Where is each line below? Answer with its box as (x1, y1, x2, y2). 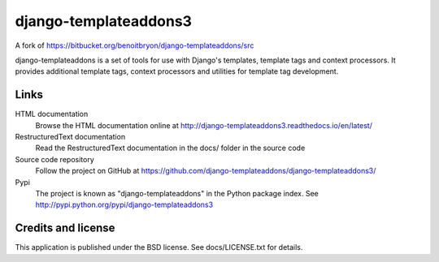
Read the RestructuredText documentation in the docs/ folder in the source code (35, 143, 306, 153)
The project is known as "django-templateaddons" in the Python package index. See (35, 188, 319, 198)
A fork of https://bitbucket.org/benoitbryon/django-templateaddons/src (15, 41, 254, 50)
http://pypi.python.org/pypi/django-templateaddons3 (35, 200, 214, 210)
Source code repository (15, 154, 94, 164)
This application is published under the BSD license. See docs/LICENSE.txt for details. (15, 243, 303, 252)
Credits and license (15, 221, 115, 235)
